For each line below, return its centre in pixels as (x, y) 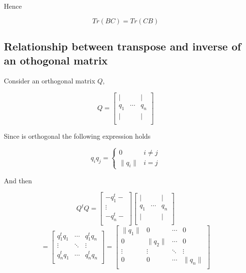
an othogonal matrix (56, 60)
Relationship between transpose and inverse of (123, 46)
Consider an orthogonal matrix (50, 81)
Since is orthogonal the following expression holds (77, 136)
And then (18, 180)
